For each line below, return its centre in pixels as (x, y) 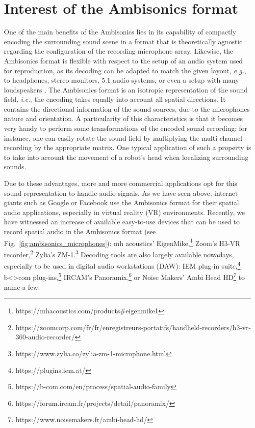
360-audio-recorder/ (45, 337)
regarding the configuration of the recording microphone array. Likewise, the (119, 51)
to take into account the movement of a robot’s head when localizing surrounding (126, 157)
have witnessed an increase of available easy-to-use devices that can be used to (122, 222)
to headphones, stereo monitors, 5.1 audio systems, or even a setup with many (122, 80)
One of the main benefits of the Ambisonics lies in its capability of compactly (120, 32)
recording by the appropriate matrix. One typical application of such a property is (127, 147)
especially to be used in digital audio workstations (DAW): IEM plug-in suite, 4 (122, 265)
